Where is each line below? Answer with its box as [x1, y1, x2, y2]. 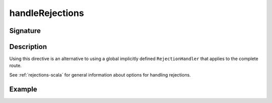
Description [9, 42, 47, 51]
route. [9, 62, 22, 68]
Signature [9, 26, 41, 35]
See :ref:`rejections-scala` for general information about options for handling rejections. [9, 71, 191, 77]
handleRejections [9, 7, 84, 18]
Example [9, 85, 37, 93]
